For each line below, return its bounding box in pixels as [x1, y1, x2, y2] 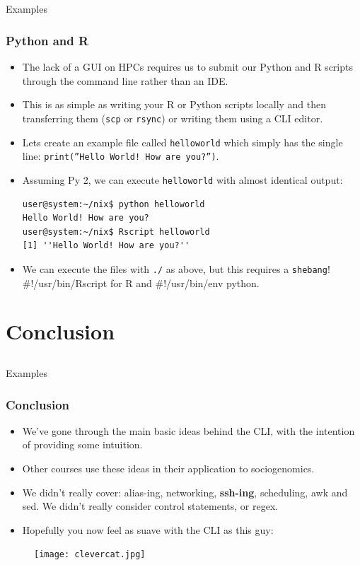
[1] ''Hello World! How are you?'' [22, 240, 190, 251]
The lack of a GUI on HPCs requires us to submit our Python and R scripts [22, 59, 353, 74]
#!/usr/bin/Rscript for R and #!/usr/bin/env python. [22, 275, 260, 290]
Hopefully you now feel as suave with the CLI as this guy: [22, 522, 274, 537]
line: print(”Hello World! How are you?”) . [22, 148, 219, 163]
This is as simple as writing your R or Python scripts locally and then [22, 97, 327, 112]
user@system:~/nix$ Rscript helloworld [22, 226, 210, 237]
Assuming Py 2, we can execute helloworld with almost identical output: [22, 172, 343, 187]
